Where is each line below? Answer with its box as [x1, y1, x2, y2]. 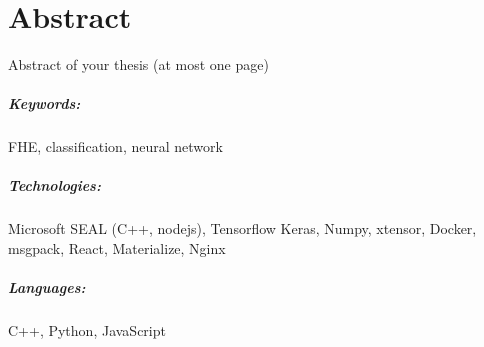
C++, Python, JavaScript [8, 320, 166, 341]
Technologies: [8, 175, 101, 196]
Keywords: [8, 93, 81, 114]
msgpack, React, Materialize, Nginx [8, 238, 226, 259]
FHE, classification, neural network [8, 136, 223, 157]
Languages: [8, 277, 86, 298]
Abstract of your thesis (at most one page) [8, 54, 269, 75]
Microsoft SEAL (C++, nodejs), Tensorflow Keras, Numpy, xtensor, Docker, [8, 218, 477, 239]
